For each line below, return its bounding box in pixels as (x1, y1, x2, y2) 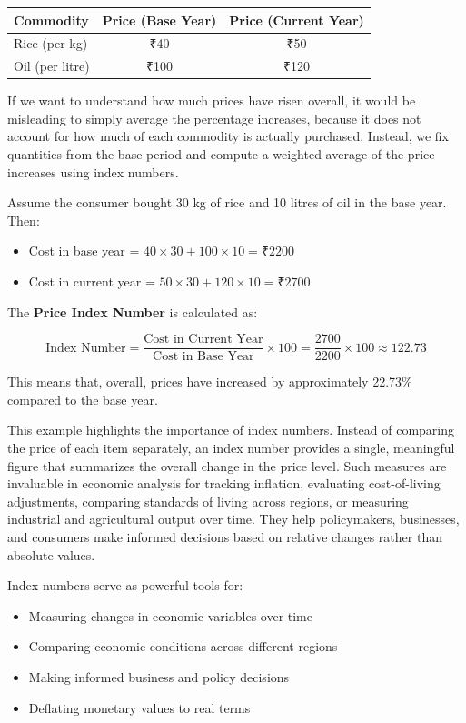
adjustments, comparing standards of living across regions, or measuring (7, 491, 409, 510)
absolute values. (7, 545, 95, 564)
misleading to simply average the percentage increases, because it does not (7, 108, 421, 127)
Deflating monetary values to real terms (28, 698, 251, 717)
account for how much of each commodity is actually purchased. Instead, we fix (7, 126, 449, 146)
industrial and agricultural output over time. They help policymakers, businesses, (7, 509, 460, 528)
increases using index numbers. (7, 162, 179, 181)
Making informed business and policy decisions (28, 668, 290, 686)
